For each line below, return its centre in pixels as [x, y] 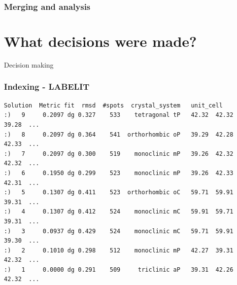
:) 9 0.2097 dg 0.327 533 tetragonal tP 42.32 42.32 [119, 115]
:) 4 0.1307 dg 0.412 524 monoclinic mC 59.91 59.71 [119, 212]
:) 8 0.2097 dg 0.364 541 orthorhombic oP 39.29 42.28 [119, 134]
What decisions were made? [101, 41]
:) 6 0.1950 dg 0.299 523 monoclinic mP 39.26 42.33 [119, 173]
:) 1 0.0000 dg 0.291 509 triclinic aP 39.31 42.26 [119, 269]
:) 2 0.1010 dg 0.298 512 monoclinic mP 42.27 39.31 [119, 250]
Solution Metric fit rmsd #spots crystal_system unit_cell [113, 105]
